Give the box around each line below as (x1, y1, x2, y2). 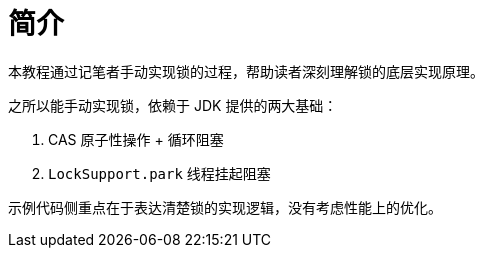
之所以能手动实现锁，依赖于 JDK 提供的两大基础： (8, 96, 338, 114)
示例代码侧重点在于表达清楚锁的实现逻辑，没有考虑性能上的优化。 (8, 198, 442, 216)
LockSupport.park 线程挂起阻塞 (48, 164, 271, 182)
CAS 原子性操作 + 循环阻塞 (48, 130, 224, 148)
